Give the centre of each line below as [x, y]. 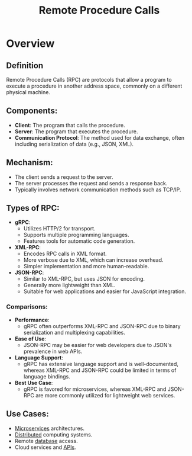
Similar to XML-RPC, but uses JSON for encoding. [84, 279]
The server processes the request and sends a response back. [91, 183]
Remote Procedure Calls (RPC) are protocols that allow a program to [89, 80]
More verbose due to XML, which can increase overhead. [93, 260]
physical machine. [28, 92]
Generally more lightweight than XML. [69, 285]
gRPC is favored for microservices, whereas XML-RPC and [95, 389]
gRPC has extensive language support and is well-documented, [101, 364]
